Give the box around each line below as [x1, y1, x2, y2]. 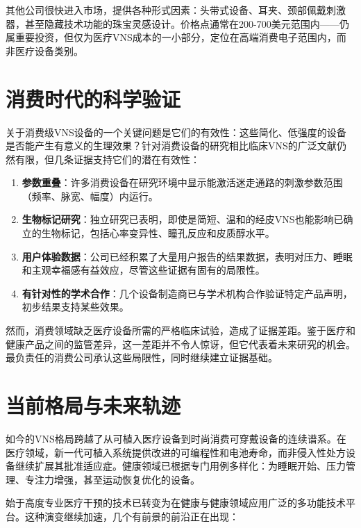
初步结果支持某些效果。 [22, 299, 129, 314]
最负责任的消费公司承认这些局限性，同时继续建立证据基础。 [6, 350, 278, 365]
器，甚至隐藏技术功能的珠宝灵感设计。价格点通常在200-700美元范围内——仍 [6, 16, 349, 31]
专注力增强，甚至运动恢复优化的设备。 [24, 472, 200, 486]
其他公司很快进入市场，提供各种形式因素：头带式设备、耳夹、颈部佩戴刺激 [6, 3, 346, 17]
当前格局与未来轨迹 [6, 391, 181, 419]
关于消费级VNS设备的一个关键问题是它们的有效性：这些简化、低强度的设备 [6, 124, 346, 139]
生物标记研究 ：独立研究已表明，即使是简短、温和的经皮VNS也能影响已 [22, 212, 344, 226]
